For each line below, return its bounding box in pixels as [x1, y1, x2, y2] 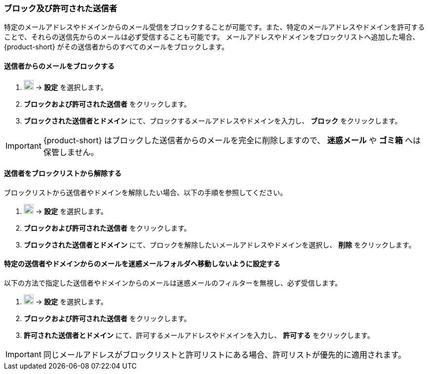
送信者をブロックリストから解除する [4, 169, 121, 178]
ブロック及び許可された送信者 [4, 3, 117, 13]
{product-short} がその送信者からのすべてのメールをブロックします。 [4, 42, 229, 51]
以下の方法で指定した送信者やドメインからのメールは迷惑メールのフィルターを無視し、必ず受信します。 [4, 279, 342, 288]
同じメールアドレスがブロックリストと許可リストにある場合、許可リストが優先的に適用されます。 [43, 350, 406, 360]
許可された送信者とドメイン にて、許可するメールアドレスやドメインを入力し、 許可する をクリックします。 [24, 331, 374, 340]
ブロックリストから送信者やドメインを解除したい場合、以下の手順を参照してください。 [4, 188, 287, 197]
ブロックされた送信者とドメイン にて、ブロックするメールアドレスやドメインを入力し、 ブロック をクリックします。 [24, 116, 402, 125]
